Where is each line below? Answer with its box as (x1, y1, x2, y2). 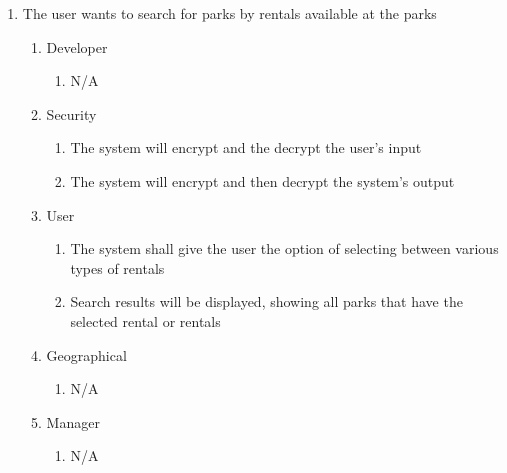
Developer (46, 36, 108, 57)
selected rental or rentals (70, 310, 221, 331)
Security (46, 103, 97, 124)
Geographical (46, 344, 127, 365)
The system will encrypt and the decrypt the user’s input (70, 137, 422, 158)
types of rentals (70, 257, 165, 278)
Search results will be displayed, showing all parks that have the (70, 291, 463, 312)
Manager (46, 411, 100, 432)
